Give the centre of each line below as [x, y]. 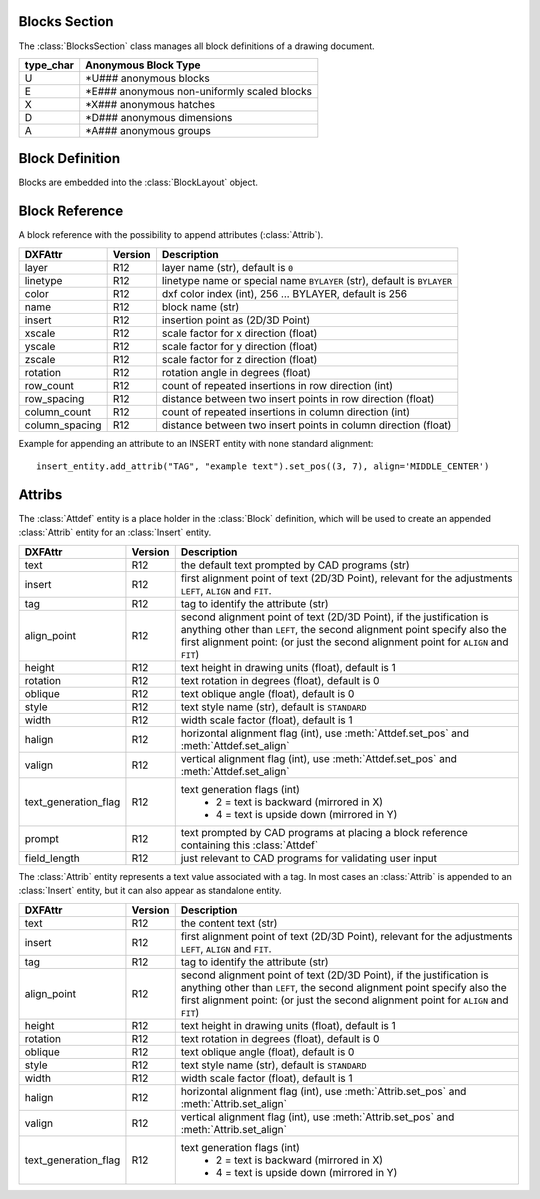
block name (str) [200, 307]
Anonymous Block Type [143, 65]
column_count [58, 412]
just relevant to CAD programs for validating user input [308, 858]
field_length [52, 858]
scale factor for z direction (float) [239, 359]
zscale [40, 359]
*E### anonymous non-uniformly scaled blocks [198, 91]
